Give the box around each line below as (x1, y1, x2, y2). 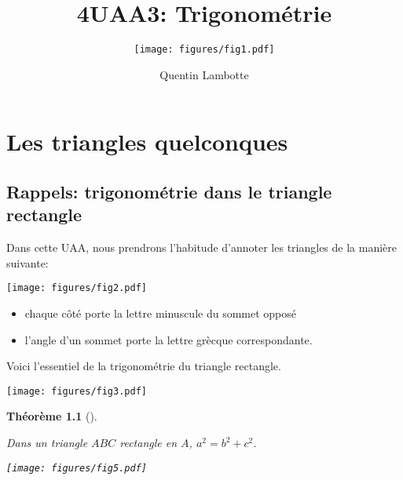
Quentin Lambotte (159, 66, 249, 82)
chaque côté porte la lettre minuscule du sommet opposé (24, 305, 297, 321)
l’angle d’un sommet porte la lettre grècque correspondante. (24, 331, 313, 347)
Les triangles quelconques (6, 125, 288, 158)
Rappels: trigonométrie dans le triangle (6, 179, 332, 203)
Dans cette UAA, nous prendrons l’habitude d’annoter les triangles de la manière (6, 239, 398, 256)
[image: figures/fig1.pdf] (134, 44, 275, 56)
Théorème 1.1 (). (6, 408, 97, 424)
